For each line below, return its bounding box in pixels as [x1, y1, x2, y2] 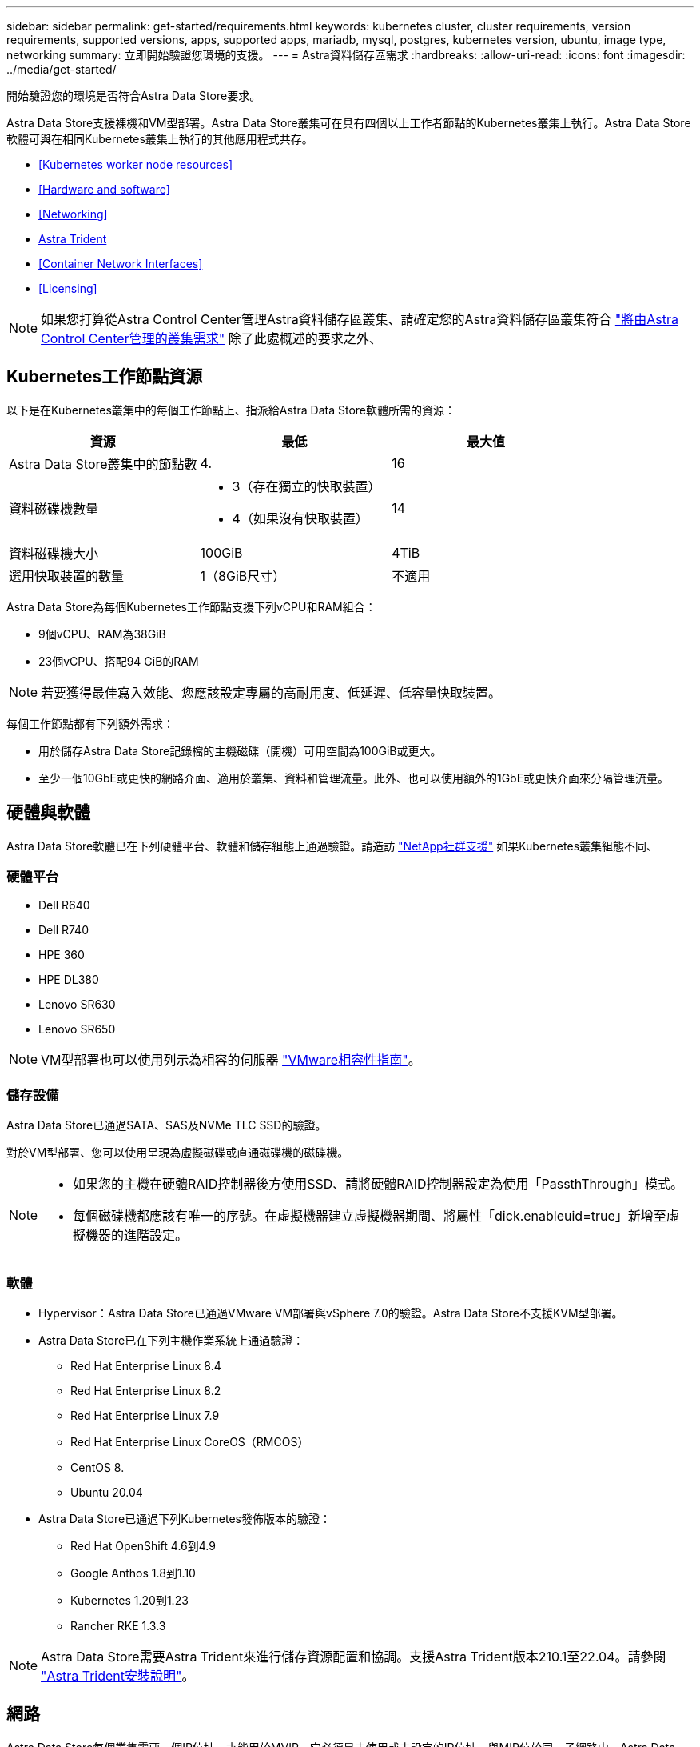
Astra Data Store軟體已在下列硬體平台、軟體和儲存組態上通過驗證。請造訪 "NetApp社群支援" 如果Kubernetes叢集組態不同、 [6, 838, 658, 853]
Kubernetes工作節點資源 [6, 366, 203, 387]
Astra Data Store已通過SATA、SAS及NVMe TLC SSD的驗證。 [6, 1118, 327, 1133]
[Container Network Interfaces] [38, 257, 203, 270]
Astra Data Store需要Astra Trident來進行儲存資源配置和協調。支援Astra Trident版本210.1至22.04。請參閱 [41, 1648, 666, 1665]
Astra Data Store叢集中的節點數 [9, 455, 197, 472]
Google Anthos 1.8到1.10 [70, 1565, 196, 1580]
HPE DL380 [38, 973, 99, 987]
